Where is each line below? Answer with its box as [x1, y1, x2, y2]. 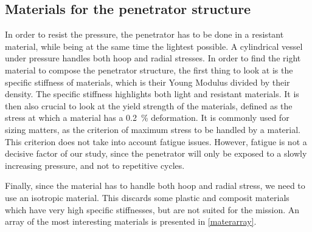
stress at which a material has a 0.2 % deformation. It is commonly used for [5, 111, 289, 124]
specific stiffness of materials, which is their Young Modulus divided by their [5, 75, 290, 88]
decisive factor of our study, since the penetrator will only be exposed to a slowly [5, 147, 307, 160]
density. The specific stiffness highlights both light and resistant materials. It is [5, 87, 299, 100]
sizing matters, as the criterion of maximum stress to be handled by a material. [5, 123, 300, 135]
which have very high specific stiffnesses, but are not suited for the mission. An [5, 203, 300, 216]
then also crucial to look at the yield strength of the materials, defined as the [5, 99, 293, 112]
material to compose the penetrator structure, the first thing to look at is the [5, 63, 293, 76]
